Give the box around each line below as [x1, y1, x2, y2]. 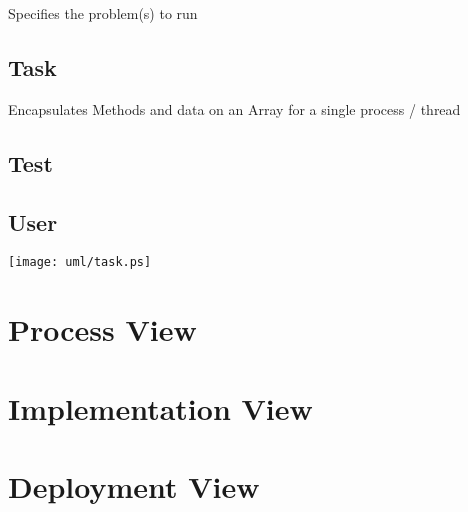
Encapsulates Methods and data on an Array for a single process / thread [8, 98, 461, 119]
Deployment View [8, 465, 260, 506]
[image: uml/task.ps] [8, 255, 152, 270]
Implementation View [8, 387, 313, 428]
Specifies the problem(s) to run [8, 3, 198, 23]
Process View [8, 309, 197, 350]
